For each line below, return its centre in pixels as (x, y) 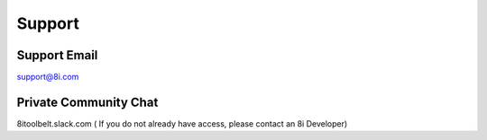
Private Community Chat (87, 102)
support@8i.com (48, 77)
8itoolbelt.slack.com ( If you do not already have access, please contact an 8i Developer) (182, 123)
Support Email (57, 55)
